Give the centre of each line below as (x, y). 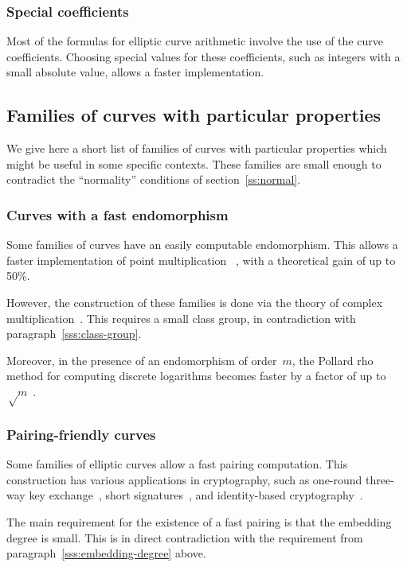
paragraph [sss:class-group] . (74, 334)
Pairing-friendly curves (81, 434)
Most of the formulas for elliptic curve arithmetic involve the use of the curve (195, 41)
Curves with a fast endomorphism (117, 214)
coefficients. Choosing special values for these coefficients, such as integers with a (203, 56)
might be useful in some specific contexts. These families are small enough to (194, 163)
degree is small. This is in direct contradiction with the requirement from (185, 537)
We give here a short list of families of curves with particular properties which (197, 148)
